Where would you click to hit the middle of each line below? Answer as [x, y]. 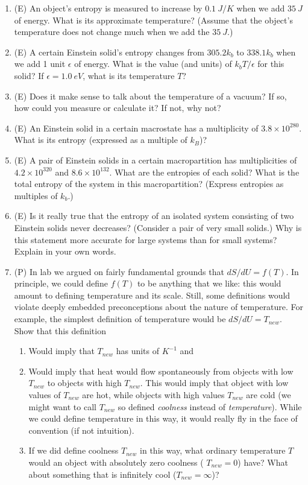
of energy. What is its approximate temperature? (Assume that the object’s [153, 20]
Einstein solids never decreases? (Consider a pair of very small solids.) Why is [158, 227]
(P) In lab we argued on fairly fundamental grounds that [119, 271]
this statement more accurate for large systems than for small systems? [146, 239]
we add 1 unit [40, 64]
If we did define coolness [74, 450]
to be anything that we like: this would [209, 283]
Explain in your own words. [65, 251]
